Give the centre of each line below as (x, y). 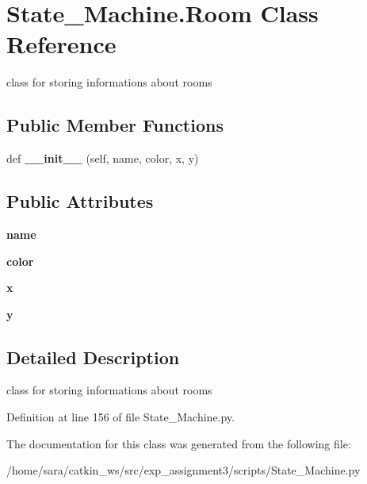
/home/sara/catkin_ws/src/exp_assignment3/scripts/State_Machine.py (183, 470)
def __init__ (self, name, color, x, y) (103, 158)
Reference (61, 44)
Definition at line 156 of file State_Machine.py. (121, 417)
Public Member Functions (115, 125)
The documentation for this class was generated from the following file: (179, 443)
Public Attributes (80, 201)
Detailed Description (93, 357)
